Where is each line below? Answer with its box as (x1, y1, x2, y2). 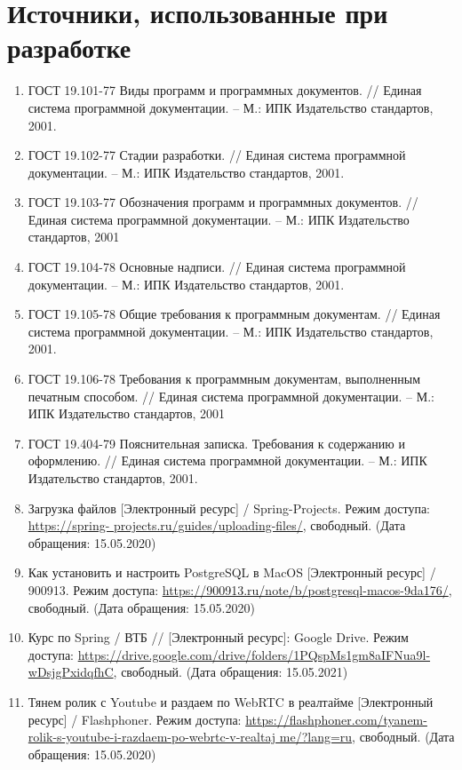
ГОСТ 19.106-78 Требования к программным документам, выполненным (28, 369, 421, 388)
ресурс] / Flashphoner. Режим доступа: (28, 710, 242, 728)
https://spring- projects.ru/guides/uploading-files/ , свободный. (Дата (28, 516, 406, 535)
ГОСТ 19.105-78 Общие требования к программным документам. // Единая (28, 305, 441, 323)
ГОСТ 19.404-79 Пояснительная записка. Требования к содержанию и (28, 433, 405, 452)
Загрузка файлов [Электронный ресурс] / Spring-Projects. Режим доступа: (28, 498, 430, 517)
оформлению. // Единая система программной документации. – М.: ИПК (28, 451, 427, 470)
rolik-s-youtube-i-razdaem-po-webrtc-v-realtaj (28, 727, 276, 746)
